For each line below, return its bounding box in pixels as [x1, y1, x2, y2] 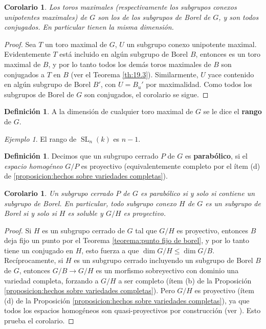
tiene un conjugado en [4, 245, 73, 255]
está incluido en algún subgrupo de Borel [59, 49, 188, 59]
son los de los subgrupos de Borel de [98, 11, 211, 22]
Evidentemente [4, 49, 51, 59]
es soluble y [68, 208, 103, 218]
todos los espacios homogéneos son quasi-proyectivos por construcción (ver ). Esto [4, 305, 261, 316]
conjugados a [4, 69, 45, 79]
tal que [135, 225, 157, 235]
